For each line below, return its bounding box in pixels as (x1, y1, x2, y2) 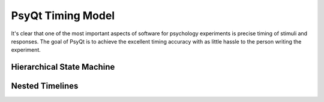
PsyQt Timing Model (11, 9, 115, 22)
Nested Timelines (11, 81, 79, 91)
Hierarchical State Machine (11, 62, 115, 72)
